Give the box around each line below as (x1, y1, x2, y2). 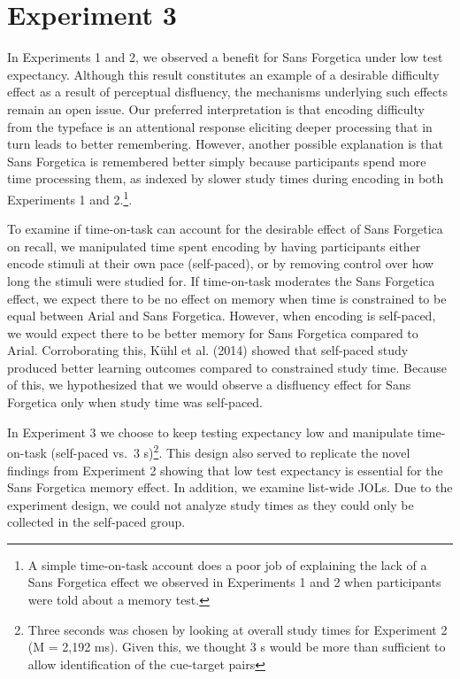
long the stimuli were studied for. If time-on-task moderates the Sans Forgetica (7, 271, 435, 289)
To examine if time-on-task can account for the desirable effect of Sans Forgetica (7, 220, 443, 238)
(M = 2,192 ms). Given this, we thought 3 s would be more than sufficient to (27, 637, 446, 656)
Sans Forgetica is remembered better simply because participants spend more (7, 151, 426, 170)
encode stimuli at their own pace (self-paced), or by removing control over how (7, 254, 434, 273)
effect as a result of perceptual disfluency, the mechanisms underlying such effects (7, 82, 448, 101)
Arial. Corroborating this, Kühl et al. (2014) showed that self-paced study (7, 341, 409, 359)
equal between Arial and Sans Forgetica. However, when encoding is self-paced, (7, 306, 436, 325)
